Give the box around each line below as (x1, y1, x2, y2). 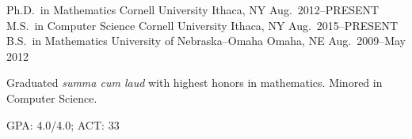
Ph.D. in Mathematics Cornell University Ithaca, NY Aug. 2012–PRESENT (6, 2, 380, 17)
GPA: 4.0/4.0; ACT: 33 (6, 116, 120, 133)
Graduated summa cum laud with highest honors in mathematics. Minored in (6, 74, 383, 91)
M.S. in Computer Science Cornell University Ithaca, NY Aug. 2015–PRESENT (6, 17, 399, 33)
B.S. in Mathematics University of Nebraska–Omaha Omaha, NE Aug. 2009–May (6, 32, 406, 49)
